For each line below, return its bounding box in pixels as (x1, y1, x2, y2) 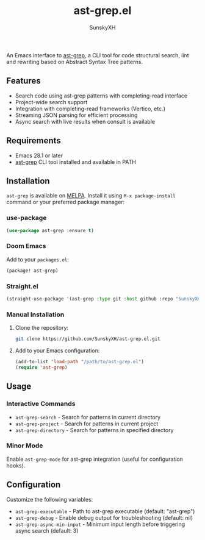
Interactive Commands (6, 400, 76, 408)
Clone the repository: (15, 324, 69, 332)
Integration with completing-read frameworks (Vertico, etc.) (15, 105, 166, 112)
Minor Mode (6, 441, 43, 450)
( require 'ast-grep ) (15, 364, 68, 371)
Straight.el (6, 282, 38, 290)
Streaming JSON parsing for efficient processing (15, 111, 138, 119)
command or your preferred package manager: (6, 199, 125, 206)
